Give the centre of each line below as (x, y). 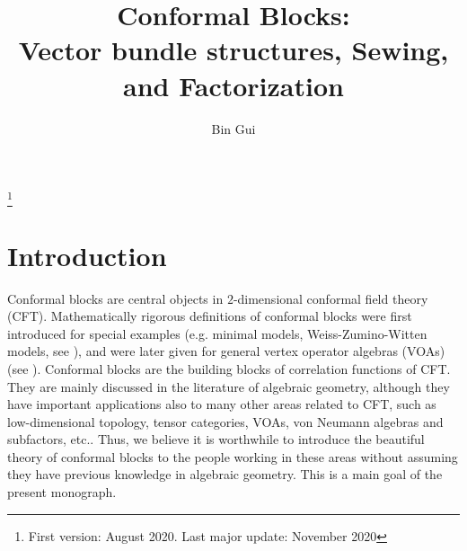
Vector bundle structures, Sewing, (233, 50)
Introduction (87, 255)
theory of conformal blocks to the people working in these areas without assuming (233, 456)
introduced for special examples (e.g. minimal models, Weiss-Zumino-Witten (217, 333)
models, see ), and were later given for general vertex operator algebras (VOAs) (226, 351)
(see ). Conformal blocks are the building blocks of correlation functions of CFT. (229, 368)
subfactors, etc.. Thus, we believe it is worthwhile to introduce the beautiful (216, 439)
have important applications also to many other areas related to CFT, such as (222, 404)
